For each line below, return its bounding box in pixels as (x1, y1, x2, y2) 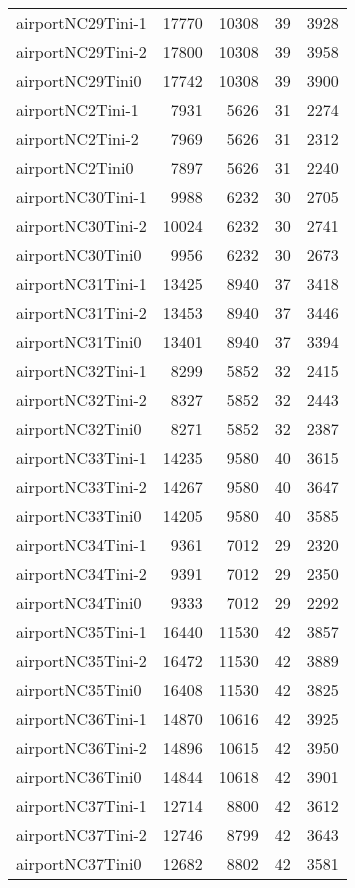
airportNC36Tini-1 (16, 707, 147, 730)
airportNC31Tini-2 (16, 301, 147, 324)
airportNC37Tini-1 (16, 794, 147, 817)
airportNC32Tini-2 (16, 388, 147, 411)
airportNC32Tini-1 (16, 359, 147, 382)
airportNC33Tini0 (16, 504, 142, 527)
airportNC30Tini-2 (16, 214, 147, 237)
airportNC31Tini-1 (16, 272, 147, 295)
